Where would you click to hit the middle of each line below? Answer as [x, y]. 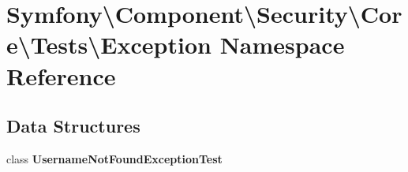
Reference [61, 75]
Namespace [282, 45]
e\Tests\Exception [109, 45]
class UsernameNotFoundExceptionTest [114, 158]
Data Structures [73, 126]
